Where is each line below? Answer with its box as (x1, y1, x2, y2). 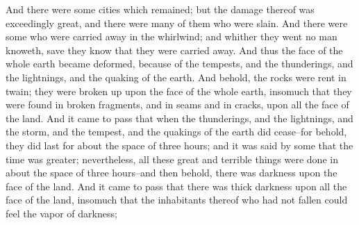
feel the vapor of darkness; (6, 206, 117, 220)
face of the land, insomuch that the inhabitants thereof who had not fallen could (6, 192, 348, 207)
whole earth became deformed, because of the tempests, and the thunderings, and (6, 56, 353, 71)
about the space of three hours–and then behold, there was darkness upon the (6, 165, 337, 180)
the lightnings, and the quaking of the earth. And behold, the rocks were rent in (6, 69, 347, 84)
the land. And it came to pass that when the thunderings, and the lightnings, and (6, 110, 353, 125)
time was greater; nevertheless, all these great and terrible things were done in (6, 151, 338, 166)
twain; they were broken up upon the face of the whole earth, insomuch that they (6, 83, 352, 98)
